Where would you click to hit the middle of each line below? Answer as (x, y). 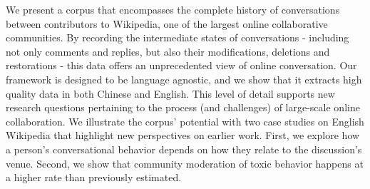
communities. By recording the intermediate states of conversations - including (178, 37)
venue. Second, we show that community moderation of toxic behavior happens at (185, 163)
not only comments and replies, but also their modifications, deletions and (168, 51)
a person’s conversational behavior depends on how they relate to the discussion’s (184, 149)
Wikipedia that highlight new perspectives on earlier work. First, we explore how (183, 135)
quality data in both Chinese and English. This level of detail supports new (170, 93)
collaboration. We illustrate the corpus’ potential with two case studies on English (185, 121)
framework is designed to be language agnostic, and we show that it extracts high (184, 79)
